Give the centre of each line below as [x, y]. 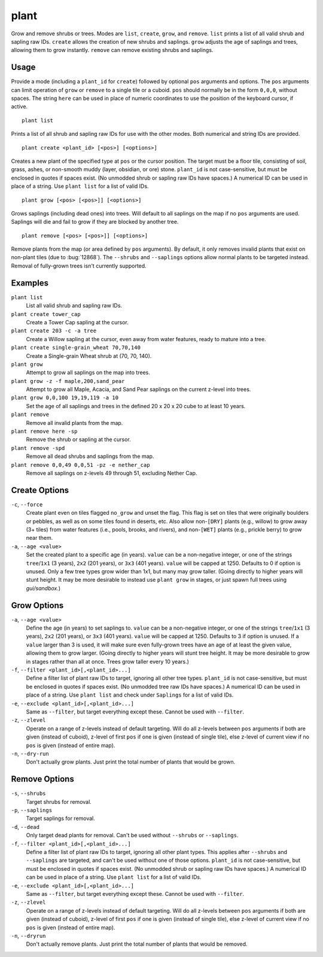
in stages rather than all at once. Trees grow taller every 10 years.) [108, 661]
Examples [30, 283]
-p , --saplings [32, 810]
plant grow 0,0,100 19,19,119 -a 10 [65, 398]
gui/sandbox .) [43, 588]
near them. [39, 538]
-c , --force [27, 504]
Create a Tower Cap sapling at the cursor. [77, 322]
